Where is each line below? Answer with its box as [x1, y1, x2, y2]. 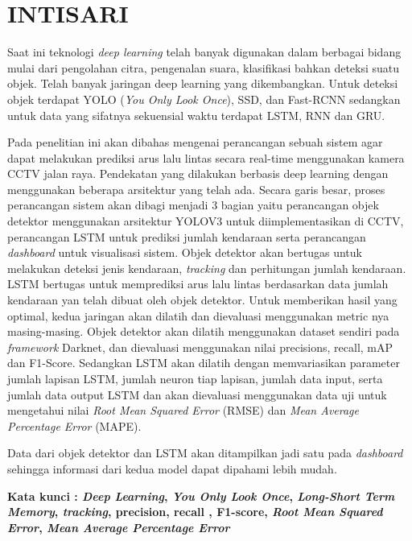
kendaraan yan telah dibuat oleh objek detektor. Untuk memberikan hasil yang [7, 291, 398, 308]
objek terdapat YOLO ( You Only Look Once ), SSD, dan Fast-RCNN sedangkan [7, 90, 401, 107]
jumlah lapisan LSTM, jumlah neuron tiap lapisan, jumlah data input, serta [7, 370, 383, 386]
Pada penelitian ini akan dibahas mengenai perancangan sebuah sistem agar [7, 134, 383, 151]
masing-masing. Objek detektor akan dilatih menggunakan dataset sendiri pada [7, 323, 400, 340]
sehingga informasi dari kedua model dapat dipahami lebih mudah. [7, 460, 337, 477]
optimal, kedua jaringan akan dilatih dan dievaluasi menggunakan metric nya [7, 307, 389, 324]
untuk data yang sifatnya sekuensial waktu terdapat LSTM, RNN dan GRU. [7, 106, 385, 123]
